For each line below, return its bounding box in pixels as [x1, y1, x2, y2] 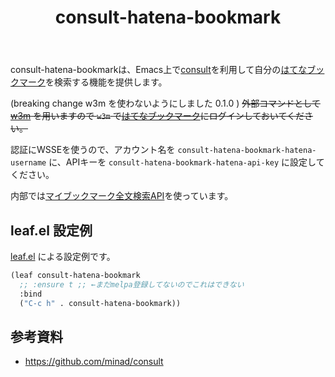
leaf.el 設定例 [10, 222, 93, 239]
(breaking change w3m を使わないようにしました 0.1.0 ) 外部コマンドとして [10, 97, 321, 110]
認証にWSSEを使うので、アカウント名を [10, 144, 176, 156]
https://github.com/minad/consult [24, 356, 164, 368]
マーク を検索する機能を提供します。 [18, 76, 168, 88]
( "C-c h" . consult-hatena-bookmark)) [19, 298, 182, 308]
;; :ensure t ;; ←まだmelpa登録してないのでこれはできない [19, 279, 245, 290]
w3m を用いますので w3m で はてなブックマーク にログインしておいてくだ [10, 110, 305, 122]
